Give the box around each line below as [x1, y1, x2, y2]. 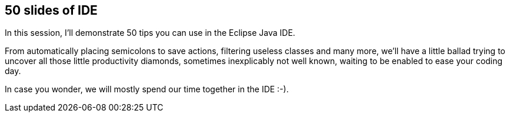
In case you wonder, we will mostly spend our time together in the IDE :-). [5, 84, 289, 95]
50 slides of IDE [5, 3, 98, 18]
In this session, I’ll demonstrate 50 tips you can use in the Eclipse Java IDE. [5, 28, 295, 38]
